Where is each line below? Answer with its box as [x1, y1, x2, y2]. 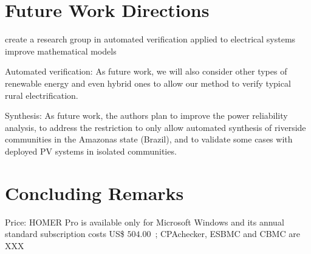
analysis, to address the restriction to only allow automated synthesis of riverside [5, 121, 306, 133]
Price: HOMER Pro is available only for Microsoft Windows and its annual [5, 215, 284, 228]
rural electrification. [5, 89, 78, 101]
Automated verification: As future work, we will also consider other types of [5, 65, 287, 78]
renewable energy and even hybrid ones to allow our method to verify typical [5, 76, 291, 89]
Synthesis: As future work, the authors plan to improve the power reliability [5, 109, 288, 122]
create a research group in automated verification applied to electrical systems [5, 33, 296, 45]
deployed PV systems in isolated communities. [5, 144, 177, 157]
